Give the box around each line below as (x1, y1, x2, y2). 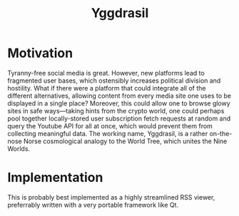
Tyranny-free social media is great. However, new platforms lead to (7, 68, 205, 77)
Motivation (7, 45, 73, 61)
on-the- (209, 129, 233, 138)
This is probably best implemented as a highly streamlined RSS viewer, (7, 192, 215, 201)
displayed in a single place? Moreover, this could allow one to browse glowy (7, 98, 230, 108)
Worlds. (7, 144, 31, 153)
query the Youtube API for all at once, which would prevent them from (7, 121, 213, 130)
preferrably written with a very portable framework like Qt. (7, 200, 179, 209)
